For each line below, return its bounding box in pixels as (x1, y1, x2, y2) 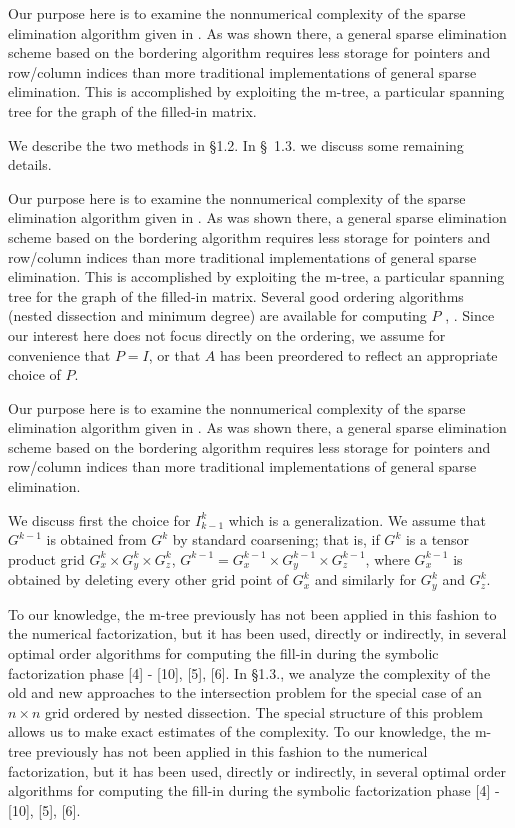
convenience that (8, 344, 111, 365)
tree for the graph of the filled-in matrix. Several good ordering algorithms (8, 285, 464, 306)
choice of (8, 364, 61, 385)
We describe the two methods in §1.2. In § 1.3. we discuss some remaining (8, 134, 464, 155)
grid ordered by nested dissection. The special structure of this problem (45, 701, 483, 722)
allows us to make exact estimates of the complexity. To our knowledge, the (8, 721, 471, 742)
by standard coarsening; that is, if (172, 529, 380, 550)
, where (365, 548, 410, 569)
